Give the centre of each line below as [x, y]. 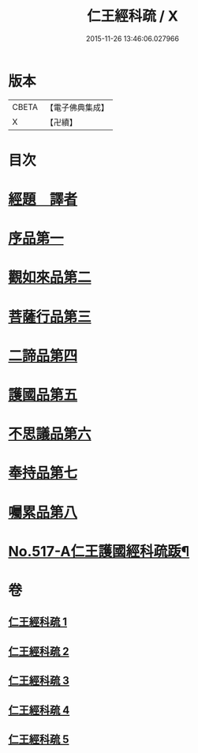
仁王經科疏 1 [38, 622]
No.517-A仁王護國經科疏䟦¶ [99, 551]
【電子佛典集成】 [77, 107]
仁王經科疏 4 [39, 710]
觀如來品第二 [50, 278]
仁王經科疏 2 [39, 651]
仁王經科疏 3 [39, 681]
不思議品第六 [50, 434]
